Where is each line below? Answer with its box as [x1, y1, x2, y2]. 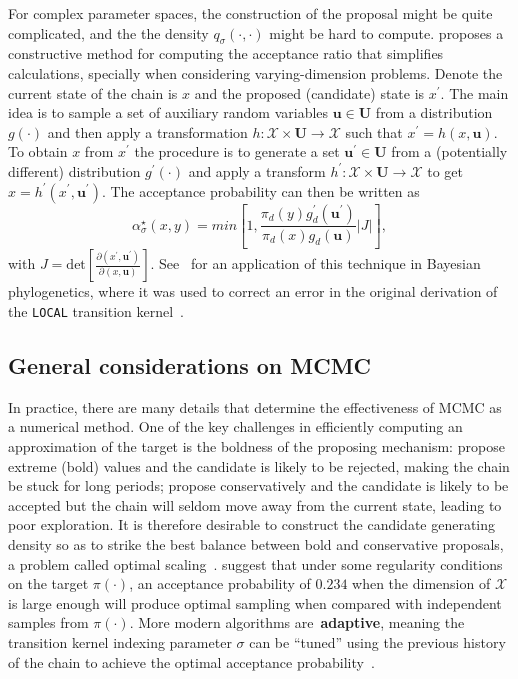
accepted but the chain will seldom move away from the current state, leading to [8, 494, 502, 515]
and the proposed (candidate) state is [194, 82, 425, 103]
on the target [8, 573, 89, 594]
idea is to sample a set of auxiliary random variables [8, 102, 329, 123]
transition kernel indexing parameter [8, 632, 232, 652]
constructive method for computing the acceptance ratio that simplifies [8, 43, 444, 64]
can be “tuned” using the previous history [249, 632, 506, 652]
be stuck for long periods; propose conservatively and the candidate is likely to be [8, 475, 509, 496]
